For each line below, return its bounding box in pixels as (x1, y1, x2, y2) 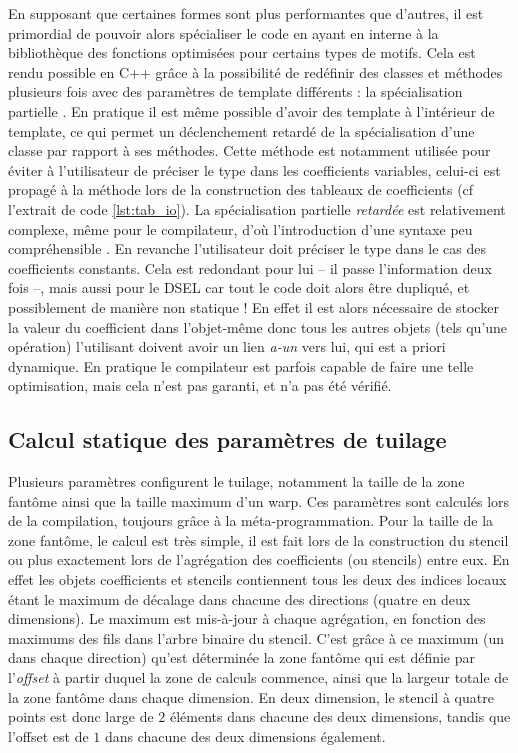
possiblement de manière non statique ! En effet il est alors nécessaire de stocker (8, 296, 499, 317)
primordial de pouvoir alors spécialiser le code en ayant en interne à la (8, 22, 439, 43)
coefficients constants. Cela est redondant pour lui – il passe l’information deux (8, 257, 492, 278)
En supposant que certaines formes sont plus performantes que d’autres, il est (8, 3, 484, 23)
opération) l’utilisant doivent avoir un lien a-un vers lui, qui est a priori (8, 336, 446, 357)
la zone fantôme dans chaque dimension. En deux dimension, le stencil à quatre (8, 686, 494, 707)
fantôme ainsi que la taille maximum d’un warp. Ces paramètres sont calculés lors (8, 490, 510, 511)
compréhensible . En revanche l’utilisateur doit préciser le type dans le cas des (8, 238, 486, 259)
